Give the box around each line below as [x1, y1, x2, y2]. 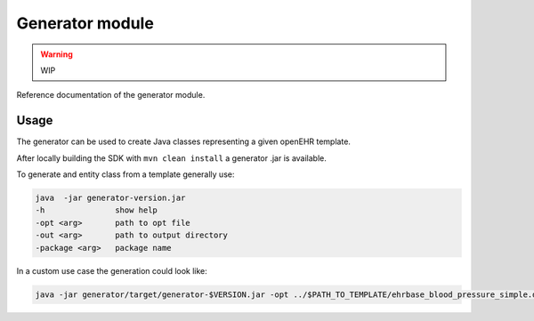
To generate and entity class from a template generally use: [16, 169, 235, 180]
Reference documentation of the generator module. [16, 90, 206, 100]
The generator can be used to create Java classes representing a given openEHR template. [16, 136, 352, 147]
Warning [40, 49, 73, 60]
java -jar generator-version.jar [35, 193, 186, 203]
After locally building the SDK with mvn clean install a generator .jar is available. [16, 152, 327, 164]
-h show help [35, 205, 158, 215]
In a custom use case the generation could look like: [16, 265, 208, 276]
